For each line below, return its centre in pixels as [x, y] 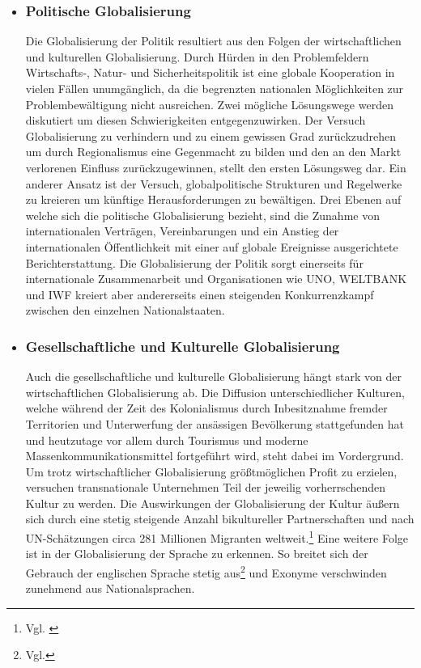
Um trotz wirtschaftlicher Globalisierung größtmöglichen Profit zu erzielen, [211, 471]
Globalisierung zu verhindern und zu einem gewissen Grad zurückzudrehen [211, 135]
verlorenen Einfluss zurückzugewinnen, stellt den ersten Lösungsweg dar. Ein [216, 167]
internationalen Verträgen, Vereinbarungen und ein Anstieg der [182, 231]
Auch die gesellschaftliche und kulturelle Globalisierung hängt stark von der [213, 376]
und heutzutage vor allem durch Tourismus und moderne [167, 440]
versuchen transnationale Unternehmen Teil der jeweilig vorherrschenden [206, 487]
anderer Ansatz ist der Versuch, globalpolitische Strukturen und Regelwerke [214, 183]
